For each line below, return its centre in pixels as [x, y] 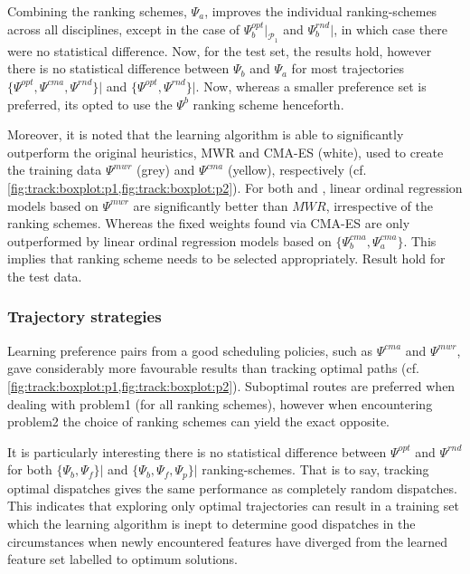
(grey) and [166, 170]
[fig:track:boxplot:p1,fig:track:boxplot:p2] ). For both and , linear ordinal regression [235, 187]
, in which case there [390, 29]
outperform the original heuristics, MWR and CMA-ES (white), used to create [226, 152]
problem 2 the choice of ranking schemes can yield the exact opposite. [198, 421]
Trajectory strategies [85, 316]
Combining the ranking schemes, [97, 11]
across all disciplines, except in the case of [124, 29]
